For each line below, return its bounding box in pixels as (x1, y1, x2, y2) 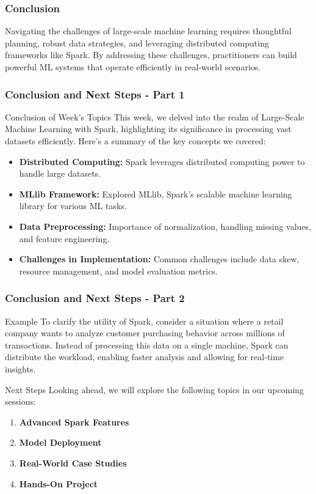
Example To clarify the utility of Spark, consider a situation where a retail (5, 314, 284, 327)
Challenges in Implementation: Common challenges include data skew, (19, 253, 300, 265)
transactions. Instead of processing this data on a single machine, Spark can (5, 338, 289, 351)
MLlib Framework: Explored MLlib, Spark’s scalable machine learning (19, 187, 292, 200)
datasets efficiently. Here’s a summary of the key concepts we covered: (5, 135, 266, 147)
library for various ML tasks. (19, 199, 127, 212)
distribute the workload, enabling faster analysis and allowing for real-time (5, 350, 284, 363)
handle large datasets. (19, 167, 101, 180)
